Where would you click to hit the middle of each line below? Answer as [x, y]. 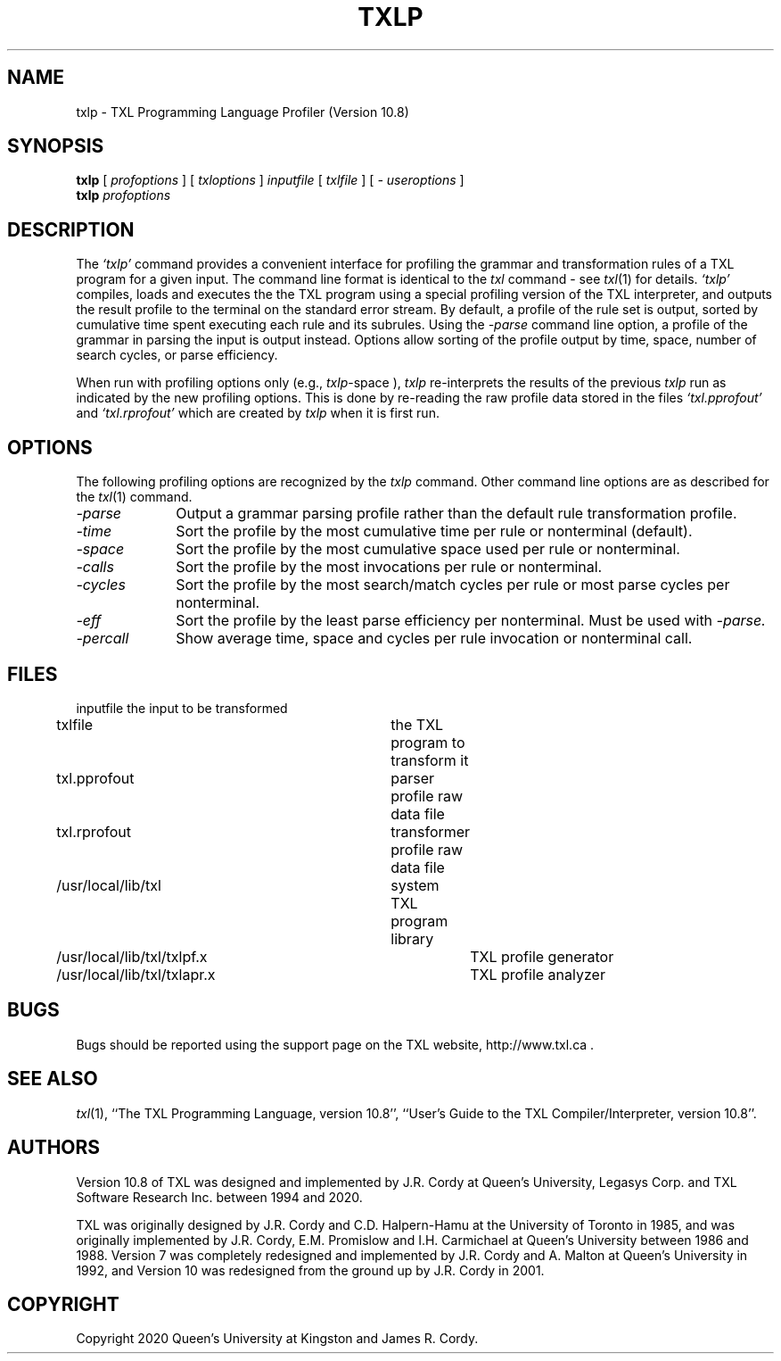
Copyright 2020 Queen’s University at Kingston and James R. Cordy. [277, 1339]
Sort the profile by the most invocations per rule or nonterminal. [389, 567]
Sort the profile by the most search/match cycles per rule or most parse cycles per [453, 585]
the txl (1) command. [134, 497]
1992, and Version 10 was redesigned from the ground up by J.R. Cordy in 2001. [310, 1270]
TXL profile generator [542, 956]
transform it [430, 760]
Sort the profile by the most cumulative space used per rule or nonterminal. [428, 549]
